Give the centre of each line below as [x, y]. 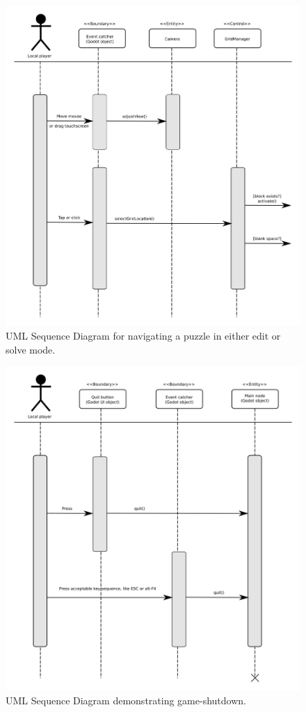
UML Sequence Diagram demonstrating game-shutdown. [126, 700]
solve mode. [31, 349]
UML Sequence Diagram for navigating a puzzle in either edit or [143, 336]
